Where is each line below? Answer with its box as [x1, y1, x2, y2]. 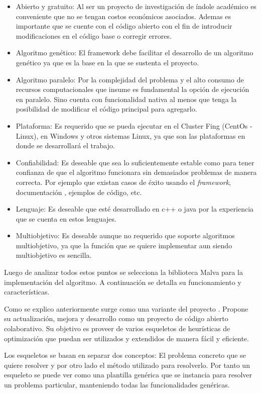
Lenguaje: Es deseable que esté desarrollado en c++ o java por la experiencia [16, 204, 254, 214]
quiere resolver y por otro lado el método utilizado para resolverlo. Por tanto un [4, 359, 250, 370]
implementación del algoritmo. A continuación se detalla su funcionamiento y [4, 276, 241, 287]
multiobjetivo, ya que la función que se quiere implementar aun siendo [16, 240, 232, 250]
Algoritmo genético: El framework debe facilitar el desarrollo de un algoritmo [16, 47, 253, 58]
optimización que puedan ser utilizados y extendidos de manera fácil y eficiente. [4, 333, 249, 343]
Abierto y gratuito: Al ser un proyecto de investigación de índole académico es [16, 1, 256, 11]
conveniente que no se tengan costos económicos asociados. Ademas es [16, 11, 231, 21]
